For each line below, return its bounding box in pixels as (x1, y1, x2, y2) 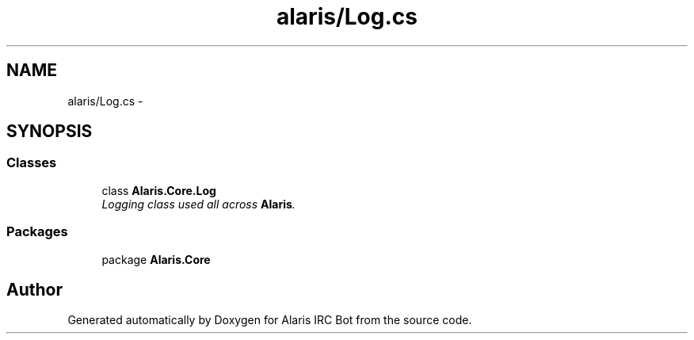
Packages (6, 223, 68, 240)
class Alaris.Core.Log (101, 183, 216, 197)
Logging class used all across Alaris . (101, 197, 296, 211)
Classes (6, 155, 57, 171)
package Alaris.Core (101, 252, 211, 266)
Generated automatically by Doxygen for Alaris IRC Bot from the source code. (67, 313, 472, 327)
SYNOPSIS (6, 121, 93, 142)
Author (6, 279, 63, 300)
